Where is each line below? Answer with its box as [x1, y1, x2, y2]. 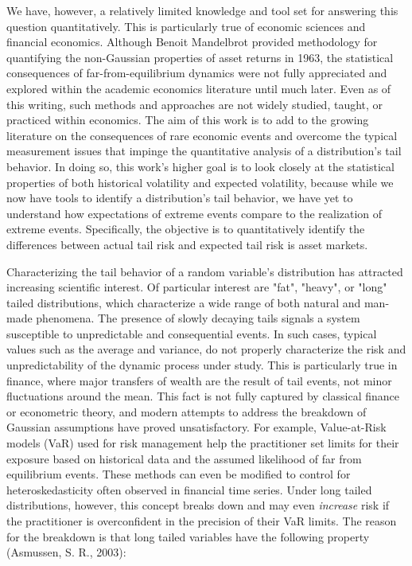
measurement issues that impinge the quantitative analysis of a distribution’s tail [6, 142, 402, 159]
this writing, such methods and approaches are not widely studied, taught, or [6, 96, 383, 112]
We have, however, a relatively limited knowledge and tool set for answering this [6, 2, 398, 18]
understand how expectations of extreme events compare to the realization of [6, 205, 383, 221]
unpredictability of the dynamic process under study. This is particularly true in [6, 357, 398, 373]
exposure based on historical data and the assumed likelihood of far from [6, 450, 362, 466]
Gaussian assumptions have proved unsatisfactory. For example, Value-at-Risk [6, 419, 387, 435]
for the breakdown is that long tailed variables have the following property [6, 528, 370, 545]
